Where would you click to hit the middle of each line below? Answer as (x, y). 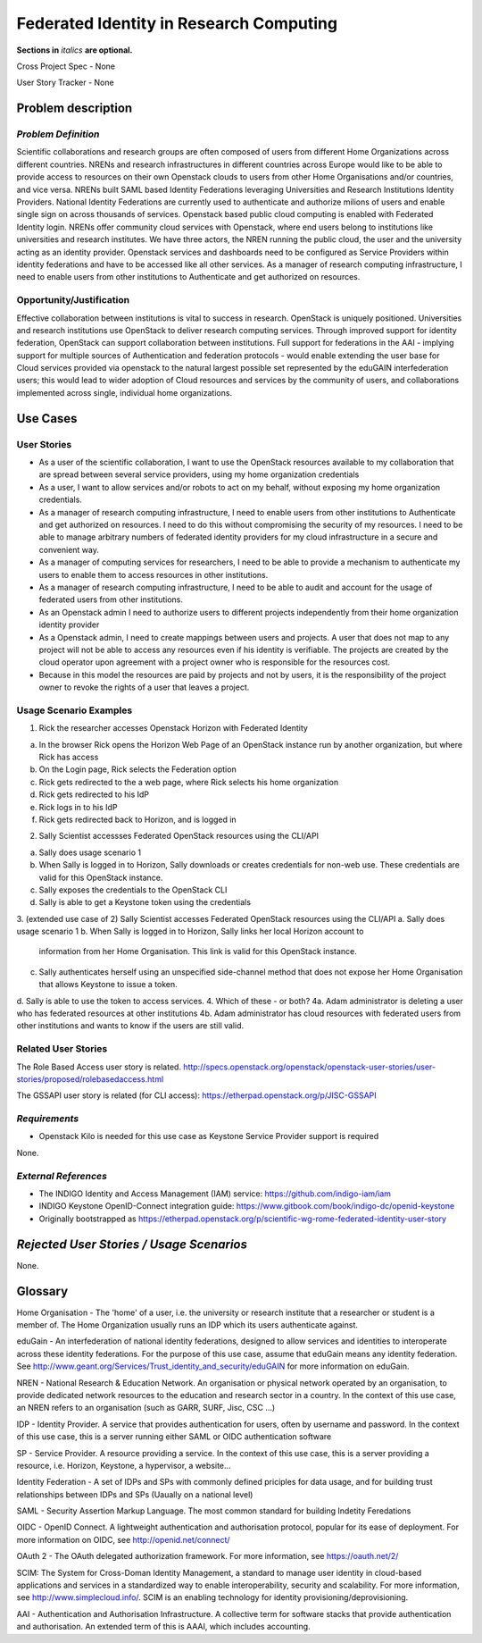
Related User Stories (62, 1049)
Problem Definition (58, 134)
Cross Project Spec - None (66, 66)
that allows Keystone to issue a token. (108, 985)
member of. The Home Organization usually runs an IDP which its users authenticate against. (187, 1324)
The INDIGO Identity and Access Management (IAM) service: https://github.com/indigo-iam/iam (215, 1194)
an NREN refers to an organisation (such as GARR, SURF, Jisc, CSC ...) (146, 1408)
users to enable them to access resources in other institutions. (154, 574)
